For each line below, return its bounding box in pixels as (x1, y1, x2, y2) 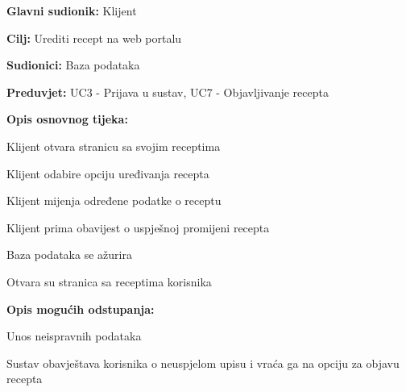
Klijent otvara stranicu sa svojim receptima (6, 137, 221, 154)
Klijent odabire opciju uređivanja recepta (6, 165, 209, 181)
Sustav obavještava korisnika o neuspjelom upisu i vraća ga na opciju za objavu (6, 354, 400, 371)
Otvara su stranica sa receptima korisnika (6, 273, 212, 290)
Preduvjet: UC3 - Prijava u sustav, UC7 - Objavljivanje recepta (6, 83, 329, 100)
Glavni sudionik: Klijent (6, 2, 137, 19)
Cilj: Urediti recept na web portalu (6, 29, 182, 46)
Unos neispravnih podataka (6, 327, 142, 344)
